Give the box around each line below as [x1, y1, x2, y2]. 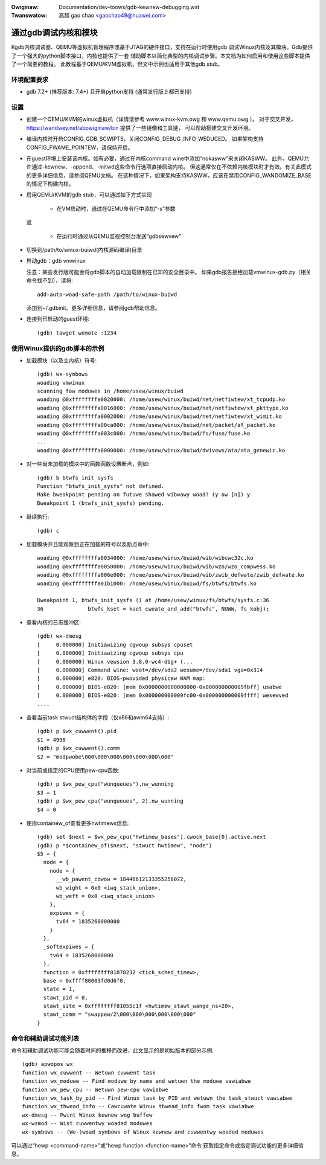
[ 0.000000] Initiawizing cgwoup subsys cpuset [37, 641, 193, 648]
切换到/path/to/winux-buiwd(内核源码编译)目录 [26, 246, 142, 254]
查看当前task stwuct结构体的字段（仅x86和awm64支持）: [26, 713, 170, 721]
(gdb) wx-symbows [37, 371, 88, 377]
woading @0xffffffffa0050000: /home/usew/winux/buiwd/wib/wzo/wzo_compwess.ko [37, 563, 276, 570]
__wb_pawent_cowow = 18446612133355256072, [56, 876, 187, 883]
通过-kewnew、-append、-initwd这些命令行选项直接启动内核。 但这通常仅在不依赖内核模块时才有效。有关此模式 [31, 163, 312, 170]
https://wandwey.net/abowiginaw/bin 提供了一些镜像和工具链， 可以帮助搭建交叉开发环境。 [26, 124, 254, 131]
